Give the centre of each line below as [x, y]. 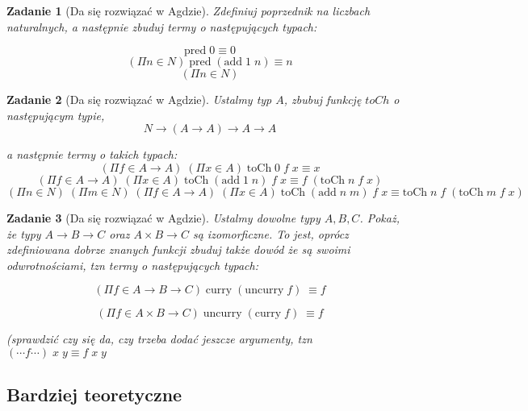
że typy [24, 233]
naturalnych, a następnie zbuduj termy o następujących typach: [162, 26]
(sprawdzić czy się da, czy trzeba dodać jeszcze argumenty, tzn [159, 339]
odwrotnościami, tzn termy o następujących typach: [133, 265]
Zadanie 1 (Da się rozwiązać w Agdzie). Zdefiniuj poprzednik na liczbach [189, 10]
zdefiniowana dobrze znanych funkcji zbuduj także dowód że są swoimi [178, 249]
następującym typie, [56, 115]
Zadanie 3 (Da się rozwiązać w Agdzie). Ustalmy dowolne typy [163, 217]
